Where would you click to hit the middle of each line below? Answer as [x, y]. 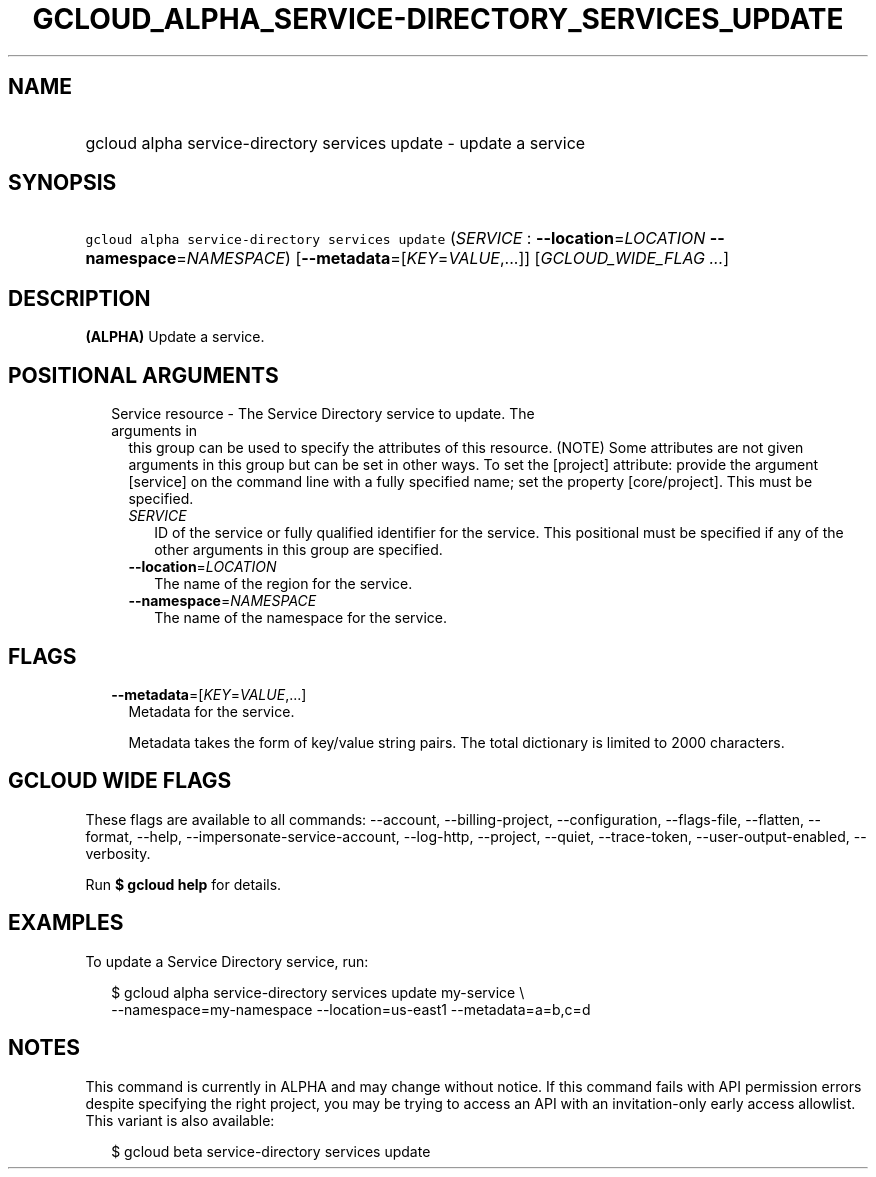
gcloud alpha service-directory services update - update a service [335, 142]
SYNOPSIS [62, 183]
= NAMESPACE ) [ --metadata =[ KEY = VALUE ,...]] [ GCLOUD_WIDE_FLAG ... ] [453, 258]
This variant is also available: [180, 1120]
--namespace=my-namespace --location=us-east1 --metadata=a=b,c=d [351, 1009]
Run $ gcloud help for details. [183, 884]
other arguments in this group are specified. [298, 550]
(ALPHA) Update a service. [175, 337]
